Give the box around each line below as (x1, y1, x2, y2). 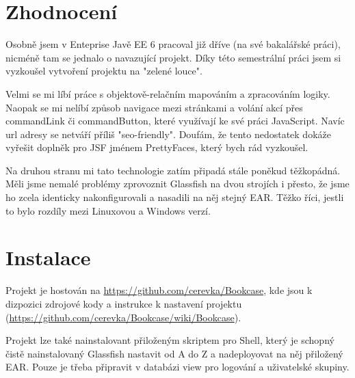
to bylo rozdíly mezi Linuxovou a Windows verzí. (5, 203, 211, 217)
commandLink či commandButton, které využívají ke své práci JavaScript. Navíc (5, 113, 345, 128)
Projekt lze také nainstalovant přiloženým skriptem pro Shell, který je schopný (5, 333, 334, 347)
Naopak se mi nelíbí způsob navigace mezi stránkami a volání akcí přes (5, 100, 303, 114)
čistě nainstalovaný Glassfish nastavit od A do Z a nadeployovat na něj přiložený (5, 346, 343, 360)
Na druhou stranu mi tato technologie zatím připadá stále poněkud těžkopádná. (5, 163, 341, 177)
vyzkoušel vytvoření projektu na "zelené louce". (5, 64, 202, 78)
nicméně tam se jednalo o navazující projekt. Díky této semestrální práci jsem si (5, 50, 341, 64)
